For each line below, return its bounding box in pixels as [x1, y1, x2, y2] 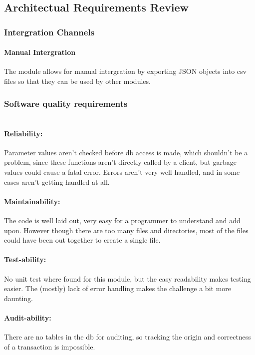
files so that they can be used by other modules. [4, 76, 151, 86]
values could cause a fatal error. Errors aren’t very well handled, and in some [4, 167, 240, 177]
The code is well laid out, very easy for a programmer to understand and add [4, 215, 241, 226]
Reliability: [4, 128, 43, 138]
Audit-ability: [4, 312, 51, 323]
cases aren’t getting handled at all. [4, 176, 110, 187]
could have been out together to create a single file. [4, 235, 161, 245]
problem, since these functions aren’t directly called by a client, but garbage [4, 157, 237, 167]
